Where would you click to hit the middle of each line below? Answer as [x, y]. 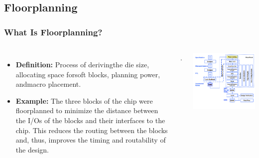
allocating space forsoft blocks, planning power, [88, 74]
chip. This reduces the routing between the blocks [92, 130]
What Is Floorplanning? [53, 32]
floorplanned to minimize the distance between [87, 110]
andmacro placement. [48, 84]
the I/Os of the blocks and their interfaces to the [90, 120]
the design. [32, 149]
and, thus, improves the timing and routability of [91, 140]
